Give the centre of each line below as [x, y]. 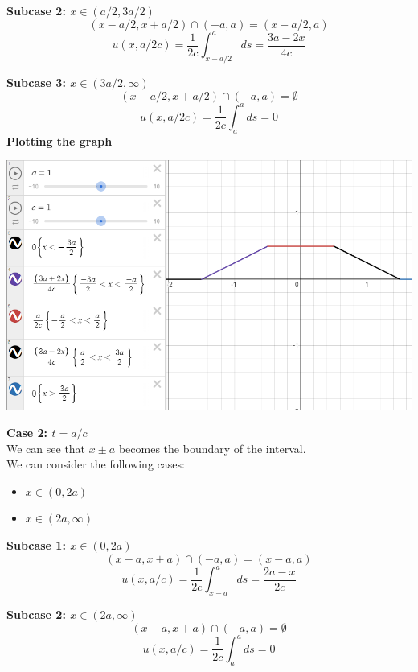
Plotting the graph [59, 140]
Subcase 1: [36, 544]
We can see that [46, 448]
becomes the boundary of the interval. [212, 448]
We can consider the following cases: [96, 464]
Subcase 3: [36, 82]
